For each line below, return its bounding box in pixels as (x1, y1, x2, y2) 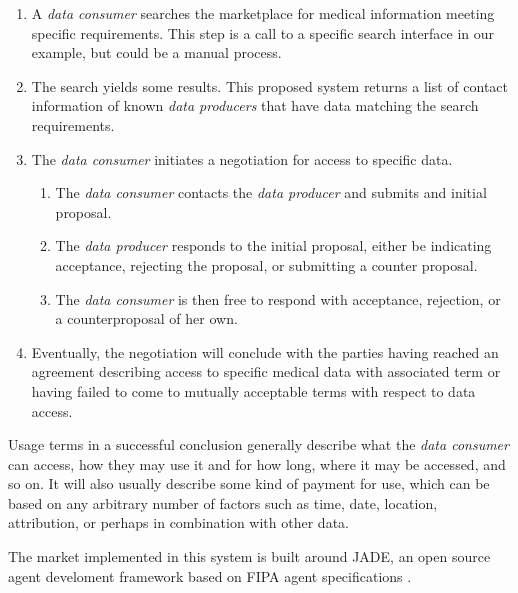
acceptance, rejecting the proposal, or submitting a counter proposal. (55, 254, 478, 275)
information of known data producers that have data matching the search (31, 95, 479, 116)
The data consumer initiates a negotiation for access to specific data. (31, 148, 453, 169)
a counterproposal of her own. (55, 308, 238, 329)
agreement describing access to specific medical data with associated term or (31, 361, 501, 382)
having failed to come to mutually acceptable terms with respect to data (31, 380, 476, 401)
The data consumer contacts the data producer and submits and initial (55, 182, 487, 203)
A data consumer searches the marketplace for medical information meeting (31, 3, 495, 23)
